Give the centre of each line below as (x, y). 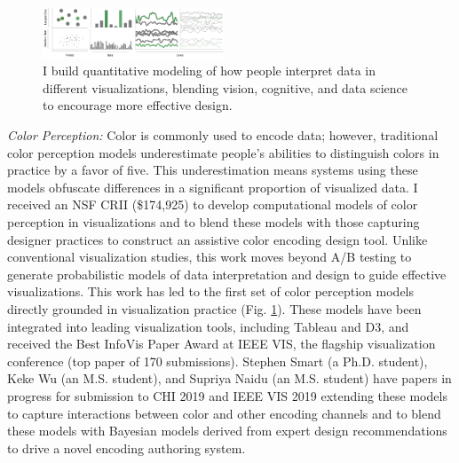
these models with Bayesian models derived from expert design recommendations (227, 431)
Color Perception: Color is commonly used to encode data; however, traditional (223, 135)
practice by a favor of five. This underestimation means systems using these (213, 170)
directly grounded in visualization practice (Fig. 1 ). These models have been (214, 308)
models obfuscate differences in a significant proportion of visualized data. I (213, 187)
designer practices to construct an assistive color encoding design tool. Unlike (218, 239)
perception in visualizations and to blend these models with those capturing (214, 221)
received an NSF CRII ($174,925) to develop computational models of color (213, 204)
